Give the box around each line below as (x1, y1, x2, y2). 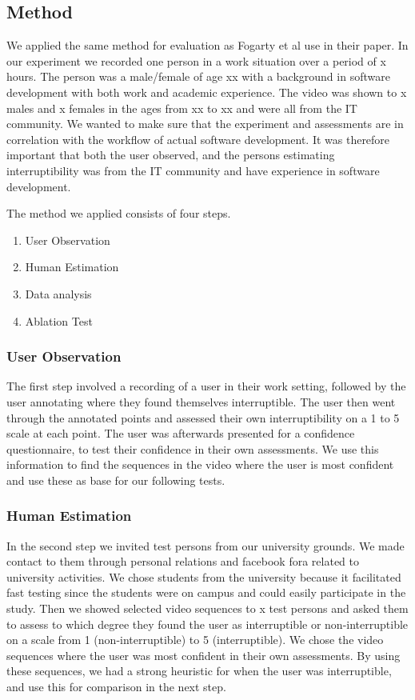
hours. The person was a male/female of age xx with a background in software (6, 68, 390, 85)
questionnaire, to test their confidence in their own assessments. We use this (6, 440, 379, 457)
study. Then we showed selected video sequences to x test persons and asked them (6, 600, 409, 617)
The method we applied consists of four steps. (6, 205, 231, 222)
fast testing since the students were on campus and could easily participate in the (6, 584, 406, 601)
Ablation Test (25, 312, 93, 329)
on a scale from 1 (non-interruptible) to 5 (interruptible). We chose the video (6, 631, 384, 648)
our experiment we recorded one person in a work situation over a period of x (6, 52, 386, 69)
